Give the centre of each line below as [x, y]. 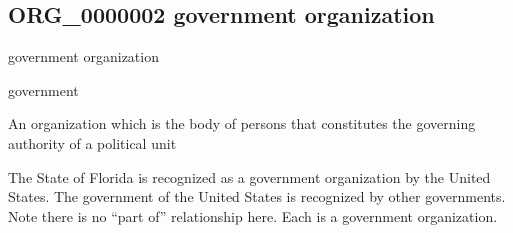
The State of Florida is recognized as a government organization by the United [249, 176]
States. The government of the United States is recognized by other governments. [257, 196]
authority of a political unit [92, 142]
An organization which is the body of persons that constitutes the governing [242, 123]
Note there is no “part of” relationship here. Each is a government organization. [253, 215]
